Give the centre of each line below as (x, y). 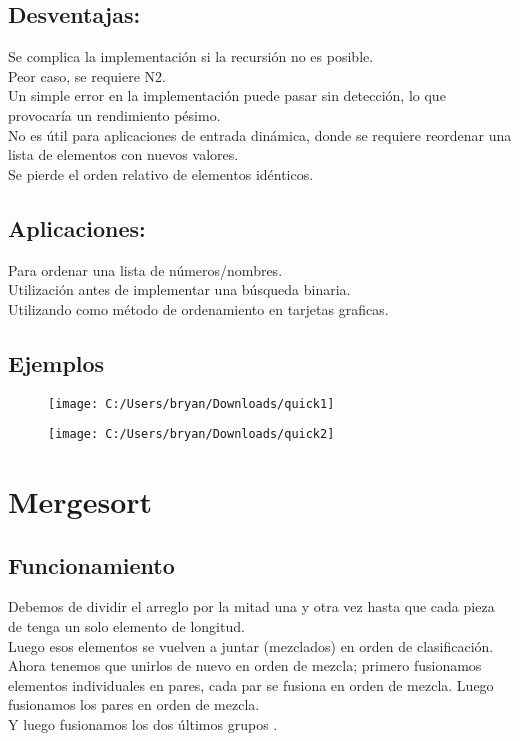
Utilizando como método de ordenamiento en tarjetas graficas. (198, 308)
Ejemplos (56, 362)
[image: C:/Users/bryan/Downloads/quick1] (191, 403)
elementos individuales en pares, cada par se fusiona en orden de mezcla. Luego (251, 684)
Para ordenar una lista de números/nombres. (145, 269)
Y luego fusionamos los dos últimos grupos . (143, 724)
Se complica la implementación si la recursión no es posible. (191, 56)
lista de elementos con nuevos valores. (123, 154)
